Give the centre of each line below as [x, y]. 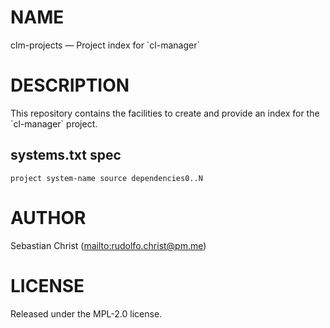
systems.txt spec [66, 155]
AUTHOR [48, 217]
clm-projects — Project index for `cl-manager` [105, 45]
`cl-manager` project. [54, 123]
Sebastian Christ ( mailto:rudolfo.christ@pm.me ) [108, 245]
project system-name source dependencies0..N [106, 178]
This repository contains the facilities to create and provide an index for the [165, 113]
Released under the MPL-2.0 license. [86, 313]
